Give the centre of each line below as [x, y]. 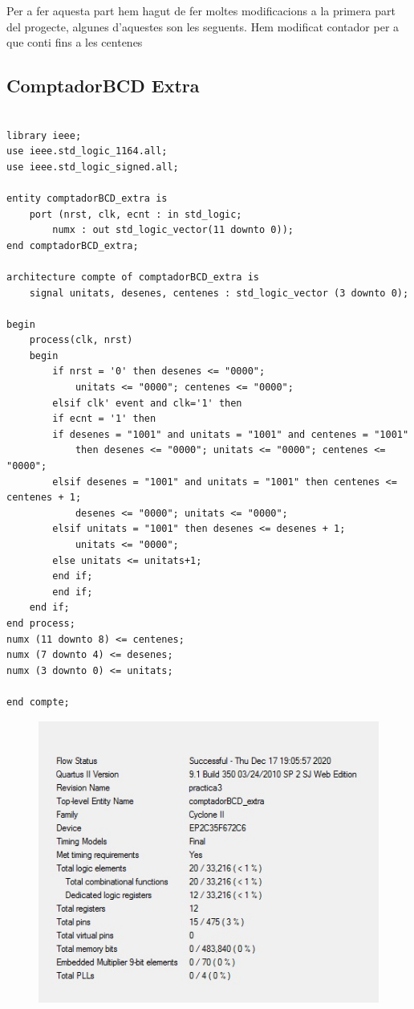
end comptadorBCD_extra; [73, 245]
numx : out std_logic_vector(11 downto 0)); [173, 230]
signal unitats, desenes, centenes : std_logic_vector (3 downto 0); [219, 293]
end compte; [38, 702]
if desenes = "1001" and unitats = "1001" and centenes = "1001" [231, 434]
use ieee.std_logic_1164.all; [87, 151]
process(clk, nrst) [81, 340]
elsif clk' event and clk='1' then [147, 403]
